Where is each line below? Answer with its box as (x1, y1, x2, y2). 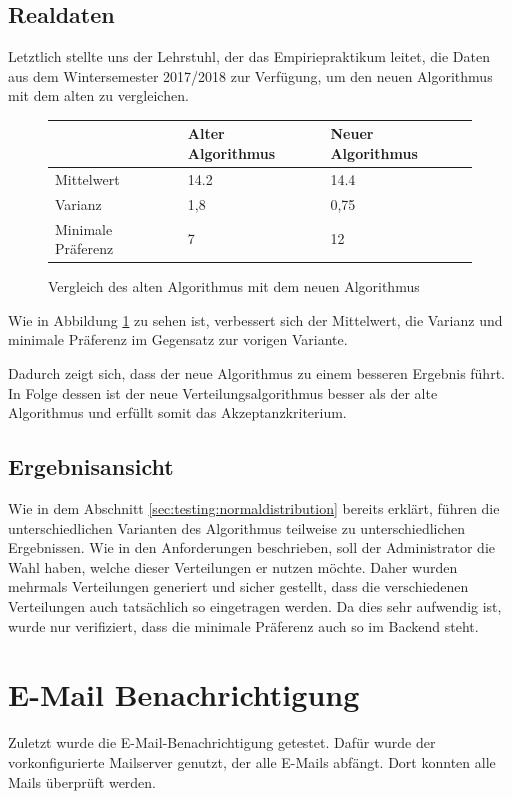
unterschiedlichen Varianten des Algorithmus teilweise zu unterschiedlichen (8, 517, 466, 538)
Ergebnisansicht (8, 451, 174, 482)
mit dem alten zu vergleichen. (8, 85, 189, 106)
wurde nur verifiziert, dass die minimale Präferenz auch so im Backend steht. (8, 615, 479, 636)
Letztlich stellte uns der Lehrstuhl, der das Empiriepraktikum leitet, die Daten (8, 46, 490, 67)
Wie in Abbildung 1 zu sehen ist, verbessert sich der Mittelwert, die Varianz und (8, 309, 503, 330)
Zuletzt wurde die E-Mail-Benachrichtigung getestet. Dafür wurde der (8, 732, 436, 753)
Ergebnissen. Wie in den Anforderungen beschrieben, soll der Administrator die (8, 537, 496, 558)
